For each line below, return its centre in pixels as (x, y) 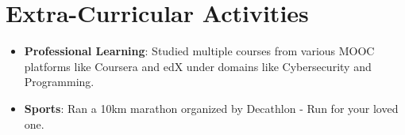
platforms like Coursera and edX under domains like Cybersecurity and (198, 66)
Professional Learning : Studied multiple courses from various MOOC (199, 51)
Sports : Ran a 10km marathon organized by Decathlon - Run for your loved (211, 108)
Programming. (59, 82)
